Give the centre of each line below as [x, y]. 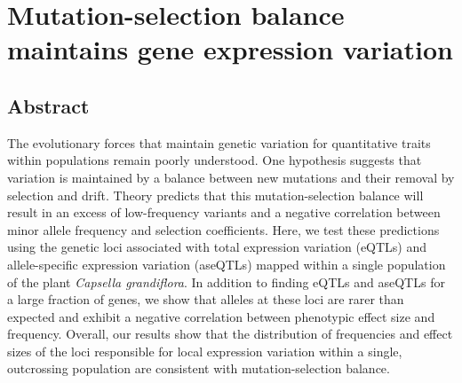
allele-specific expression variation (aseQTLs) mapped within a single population [227, 264]
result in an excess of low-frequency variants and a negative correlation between [224, 212]
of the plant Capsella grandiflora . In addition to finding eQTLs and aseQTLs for [226, 281]
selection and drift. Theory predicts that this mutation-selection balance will [215, 195]
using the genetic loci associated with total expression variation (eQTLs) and [217, 247]
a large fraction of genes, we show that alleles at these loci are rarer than [206, 299]
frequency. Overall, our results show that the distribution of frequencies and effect [230, 334]
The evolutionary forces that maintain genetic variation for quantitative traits [219, 142]
